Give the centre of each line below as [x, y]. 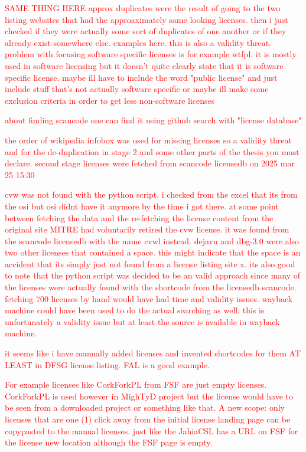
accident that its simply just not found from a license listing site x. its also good [150, 263]
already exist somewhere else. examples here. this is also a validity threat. [138, 42]
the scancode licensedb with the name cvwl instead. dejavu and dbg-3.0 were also [152, 240]
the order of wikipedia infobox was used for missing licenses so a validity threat [149, 140]
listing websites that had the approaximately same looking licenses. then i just [147, 19]
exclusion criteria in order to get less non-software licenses [110, 100]
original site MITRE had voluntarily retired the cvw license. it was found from [147, 229]
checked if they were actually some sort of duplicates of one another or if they [146, 31]
